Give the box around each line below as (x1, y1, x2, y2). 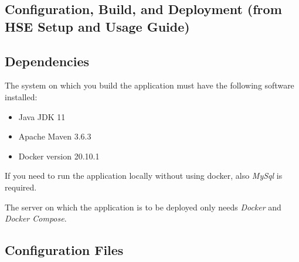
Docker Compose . (5, 212, 67, 224)
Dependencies (5, 52, 90, 70)
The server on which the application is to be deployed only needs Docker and (5, 200, 281, 213)
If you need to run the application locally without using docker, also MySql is (5, 169, 283, 182)
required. (5, 181, 37, 193)
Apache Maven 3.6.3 (18, 130, 91, 142)
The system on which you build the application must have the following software (5, 79, 294, 91)
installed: (5, 90, 38, 103)
